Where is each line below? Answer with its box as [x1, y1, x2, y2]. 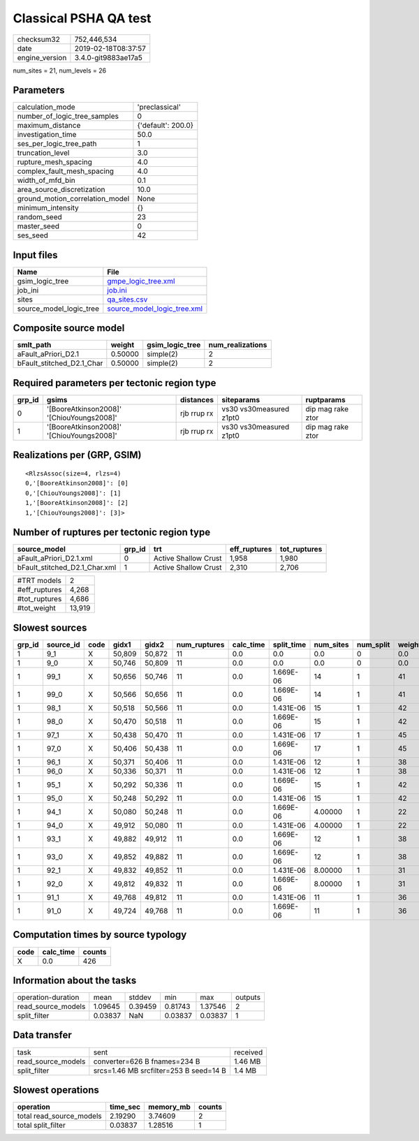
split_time [272, 640, 307, 649]
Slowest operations [13, 1084, 99, 1096]
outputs [235, 992, 261, 1002]
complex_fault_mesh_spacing [17, 166, 115, 176]
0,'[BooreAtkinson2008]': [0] [25, 479, 129, 487]
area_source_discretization [17, 185, 105, 195]
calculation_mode [17, 102, 76, 112]
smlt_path [17, 340, 52, 350]
